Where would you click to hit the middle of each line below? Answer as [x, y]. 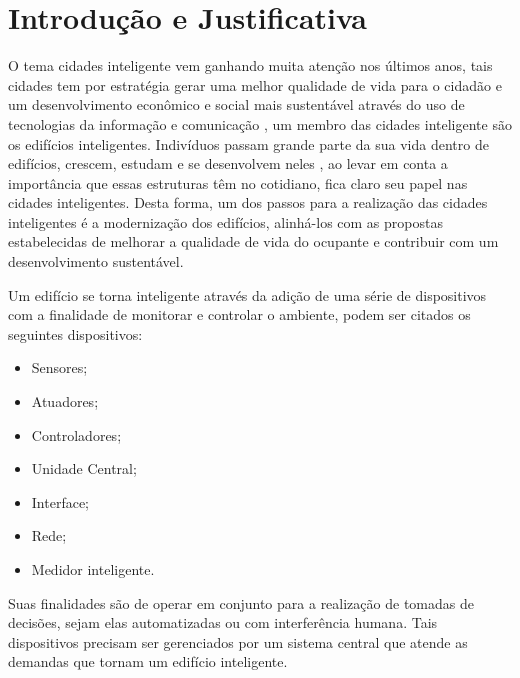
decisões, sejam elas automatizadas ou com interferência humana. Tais [223, 622]
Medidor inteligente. [93, 569]
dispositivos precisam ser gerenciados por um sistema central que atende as [238, 641]
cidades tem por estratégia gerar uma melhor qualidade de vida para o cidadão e [255, 84]
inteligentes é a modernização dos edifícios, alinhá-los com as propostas [225, 221]
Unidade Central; [84, 468]
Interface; [60, 501]
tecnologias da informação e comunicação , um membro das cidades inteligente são [260, 123]
